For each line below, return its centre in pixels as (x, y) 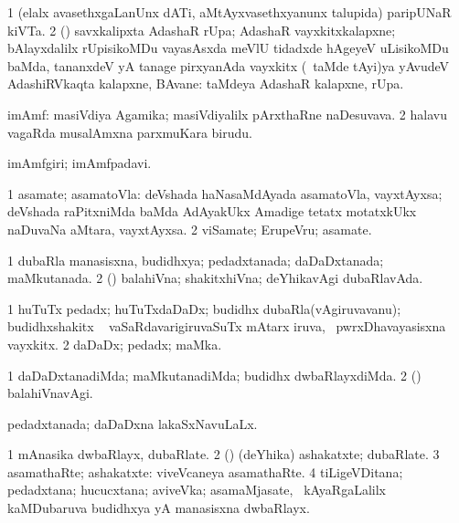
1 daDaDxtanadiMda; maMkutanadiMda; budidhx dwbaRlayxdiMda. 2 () (214, 375)
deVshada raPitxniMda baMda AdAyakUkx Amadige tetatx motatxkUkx (212, 211)
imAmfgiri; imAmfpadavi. (80, 163)
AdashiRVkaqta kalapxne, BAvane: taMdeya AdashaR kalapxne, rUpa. (206, 84)
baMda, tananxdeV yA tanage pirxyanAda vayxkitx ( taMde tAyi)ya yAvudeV (229, 65)
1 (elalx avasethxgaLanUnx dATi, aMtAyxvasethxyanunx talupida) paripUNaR (229, 12)
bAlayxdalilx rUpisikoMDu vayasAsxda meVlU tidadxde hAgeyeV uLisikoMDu (228, 48)
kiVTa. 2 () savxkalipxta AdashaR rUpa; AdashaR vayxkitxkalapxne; (202, 30)
